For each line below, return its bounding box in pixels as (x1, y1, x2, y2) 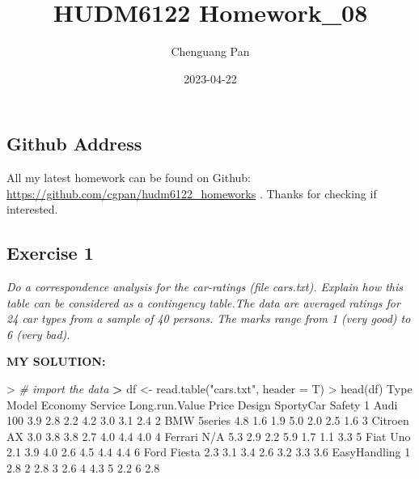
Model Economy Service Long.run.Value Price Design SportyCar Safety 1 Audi (6, 396, 398, 413)
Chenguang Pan (171, 43, 250, 60)
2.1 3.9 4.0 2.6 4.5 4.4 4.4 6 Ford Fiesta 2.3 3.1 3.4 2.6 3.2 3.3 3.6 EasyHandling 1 (6, 443, 411, 460)
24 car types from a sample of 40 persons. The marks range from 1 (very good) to (6, 310, 411, 327)
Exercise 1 (6, 240, 94, 265)
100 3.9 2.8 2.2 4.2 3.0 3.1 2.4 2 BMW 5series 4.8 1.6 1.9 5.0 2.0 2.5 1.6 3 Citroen (6, 412, 409, 429)
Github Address (6, 131, 142, 156)
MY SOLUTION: (6, 353, 106, 370)
